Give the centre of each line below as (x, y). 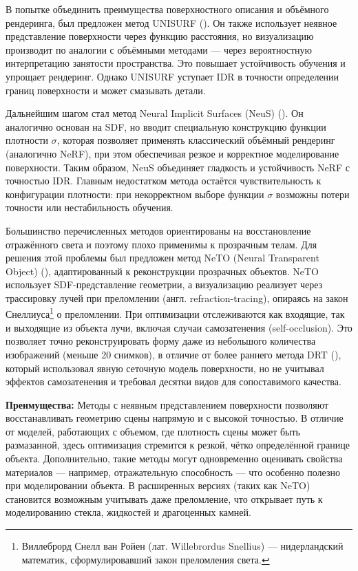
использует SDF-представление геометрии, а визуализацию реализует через (164, 284)
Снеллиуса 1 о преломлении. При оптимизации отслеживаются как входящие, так (175, 313)
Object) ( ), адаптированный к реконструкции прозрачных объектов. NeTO (162, 271)
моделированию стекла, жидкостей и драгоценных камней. (128, 512)
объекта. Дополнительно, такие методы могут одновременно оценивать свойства (174, 459)
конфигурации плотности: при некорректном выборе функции (135, 194)
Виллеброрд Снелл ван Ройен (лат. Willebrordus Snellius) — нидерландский (182, 546)
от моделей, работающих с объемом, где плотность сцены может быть (153, 431)
